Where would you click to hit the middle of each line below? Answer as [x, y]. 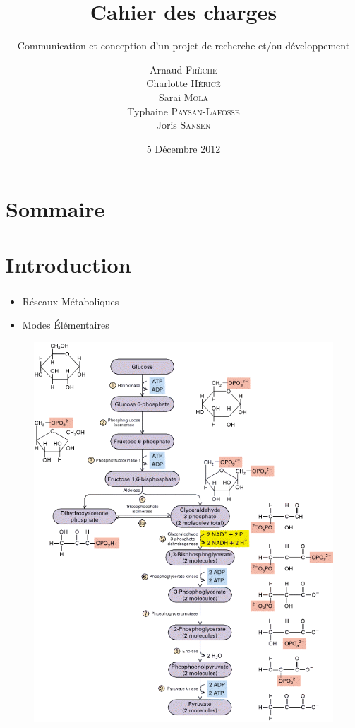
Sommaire [55, 209]
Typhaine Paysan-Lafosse [183, 111]
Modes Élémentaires [66, 325]
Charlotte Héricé [183, 83]
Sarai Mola [183, 96]
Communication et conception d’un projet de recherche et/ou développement [183, 46]
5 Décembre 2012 [183, 148]
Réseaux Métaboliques [71, 301]
